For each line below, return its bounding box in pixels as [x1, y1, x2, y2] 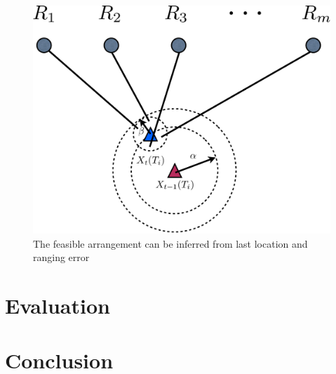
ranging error [33, 250, 90, 265]
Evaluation [5, 291, 110, 319]
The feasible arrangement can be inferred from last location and [33, 236, 308, 251]
